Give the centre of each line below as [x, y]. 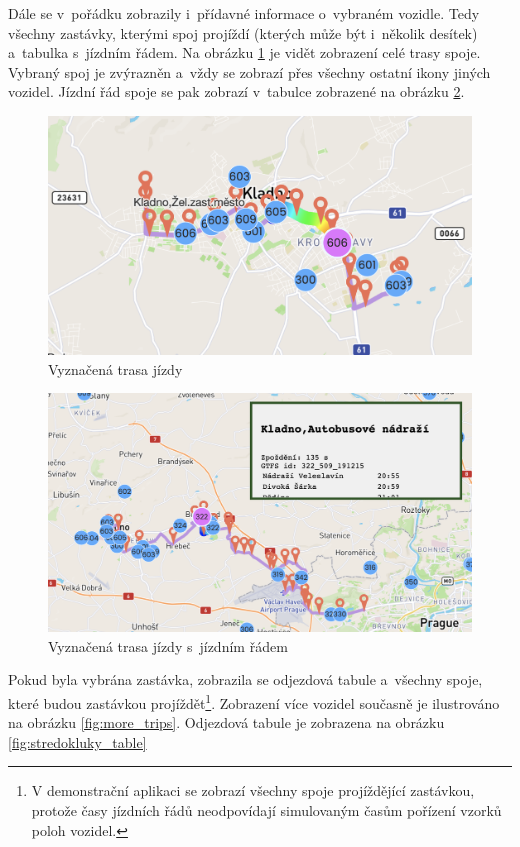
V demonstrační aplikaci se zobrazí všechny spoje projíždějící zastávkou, [253, 790]
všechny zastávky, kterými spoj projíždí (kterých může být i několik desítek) [243, 32]
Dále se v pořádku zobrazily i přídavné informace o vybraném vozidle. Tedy [244, 13]
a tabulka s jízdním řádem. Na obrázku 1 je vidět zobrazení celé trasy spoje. [244, 52]
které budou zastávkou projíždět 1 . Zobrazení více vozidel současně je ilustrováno [254, 701]
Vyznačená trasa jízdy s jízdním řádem [168, 645]
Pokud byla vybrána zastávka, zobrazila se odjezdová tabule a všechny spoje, [245, 679]
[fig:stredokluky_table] [77, 741]
